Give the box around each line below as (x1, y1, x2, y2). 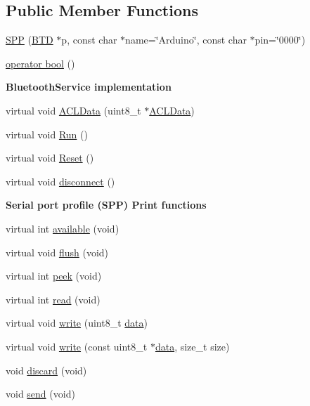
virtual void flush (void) (6, 244, 109, 259)
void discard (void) (6, 362, 87, 377)
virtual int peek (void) (6, 268, 102, 283)
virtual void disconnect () (6, 173, 115, 188)
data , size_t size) (155, 339, 230, 353)
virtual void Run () (6, 126, 88, 141)
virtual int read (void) (6, 292, 101, 306)
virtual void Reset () (6, 150, 94, 165)
